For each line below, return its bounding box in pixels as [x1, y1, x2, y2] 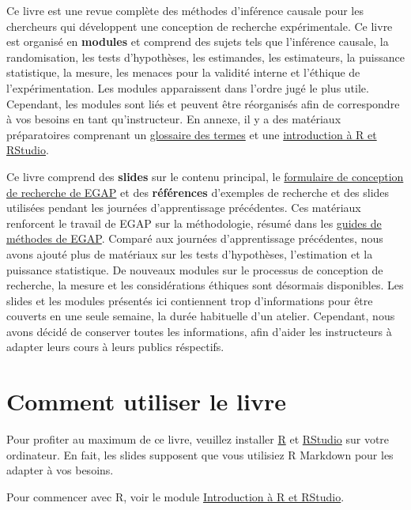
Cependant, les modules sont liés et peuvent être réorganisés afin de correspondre [6, 95, 400, 111]
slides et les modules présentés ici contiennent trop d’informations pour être [6, 292, 373, 308]
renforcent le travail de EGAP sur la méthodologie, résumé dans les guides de [6, 214, 382, 231]
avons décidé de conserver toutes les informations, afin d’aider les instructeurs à [6, 323, 392, 339]
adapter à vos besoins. [6, 462, 114, 478]
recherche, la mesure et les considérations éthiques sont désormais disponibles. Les [6, 277, 404, 293]
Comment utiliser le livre [6, 385, 286, 417]
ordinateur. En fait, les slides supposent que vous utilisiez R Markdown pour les [6, 446, 394, 463]
